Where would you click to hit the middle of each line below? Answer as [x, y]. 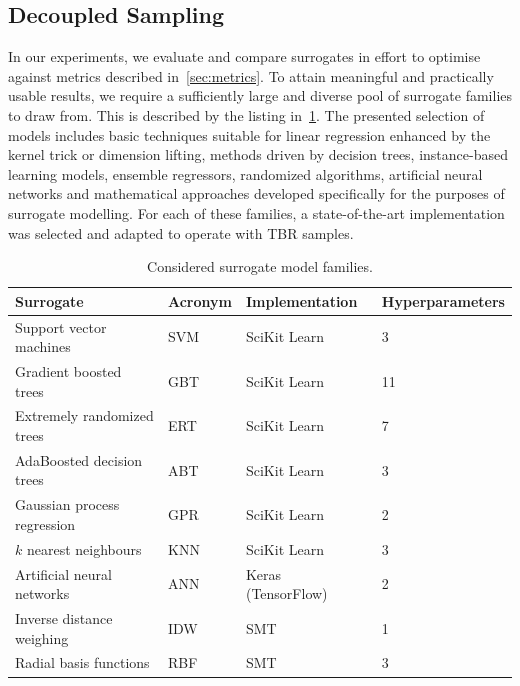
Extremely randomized [84, 415]
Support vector [61, 326]
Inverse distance [64, 618]
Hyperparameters [443, 300]
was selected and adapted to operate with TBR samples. [181, 232]
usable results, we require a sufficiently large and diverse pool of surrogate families [260, 95]
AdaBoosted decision [79, 459]
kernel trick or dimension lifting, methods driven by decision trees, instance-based [258, 154]
